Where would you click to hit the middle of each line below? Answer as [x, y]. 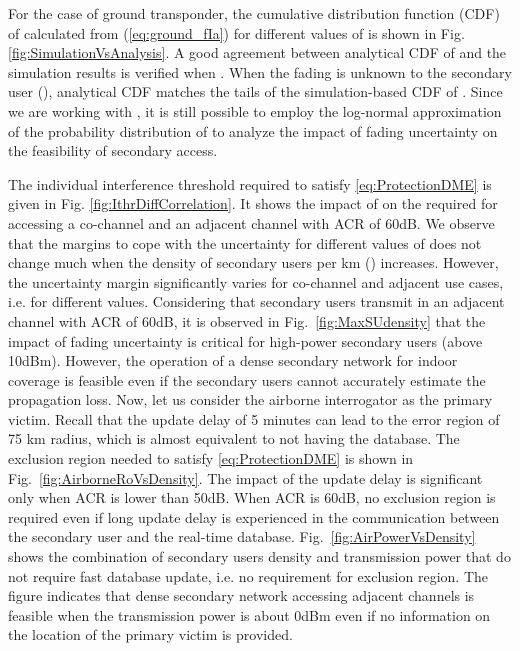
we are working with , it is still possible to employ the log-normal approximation [255, 110]
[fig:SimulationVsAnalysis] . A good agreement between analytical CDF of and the [257, 52]
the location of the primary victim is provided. [150, 634]
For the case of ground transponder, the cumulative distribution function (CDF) [254, 13]
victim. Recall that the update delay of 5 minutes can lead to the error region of [254, 418]
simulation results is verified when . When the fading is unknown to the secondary [260, 71]
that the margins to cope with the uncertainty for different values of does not [245, 242]
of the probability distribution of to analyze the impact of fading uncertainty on [253, 130]
